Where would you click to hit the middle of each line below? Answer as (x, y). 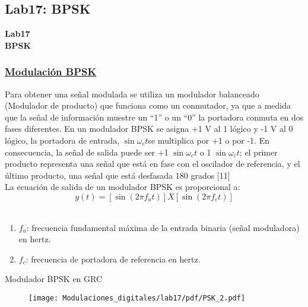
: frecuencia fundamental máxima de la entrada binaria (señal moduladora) (163, 227)
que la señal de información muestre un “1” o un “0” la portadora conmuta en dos (154, 117)
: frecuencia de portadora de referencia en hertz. (113, 259)
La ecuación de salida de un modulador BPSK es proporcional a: (123, 187)
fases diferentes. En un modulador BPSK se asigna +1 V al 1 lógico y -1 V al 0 (149, 129)
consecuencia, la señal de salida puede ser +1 (87, 152)
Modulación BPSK (51, 72)
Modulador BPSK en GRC (54, 279)
